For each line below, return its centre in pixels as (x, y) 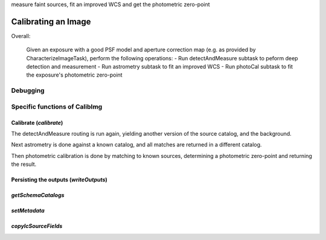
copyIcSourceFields (37, 226)
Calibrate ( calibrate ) (37, 122)
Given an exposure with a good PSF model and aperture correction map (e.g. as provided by (141, 50)
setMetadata (28, 210)
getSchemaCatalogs (38, 195)
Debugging (28, 90)
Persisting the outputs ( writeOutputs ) (59, 180)
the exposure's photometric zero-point (75, 75)
